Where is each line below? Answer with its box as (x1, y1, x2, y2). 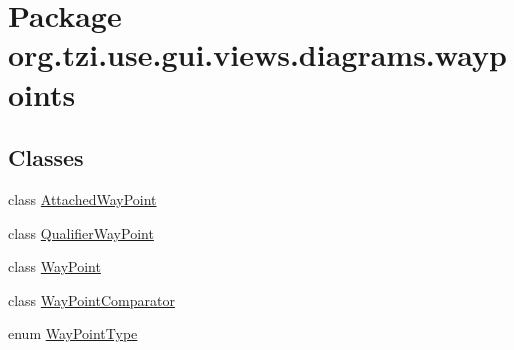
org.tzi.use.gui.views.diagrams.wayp (8, 34, 507, 75)
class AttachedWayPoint (8, 188, 157, 209)
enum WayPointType (8, 323, 138, 344)
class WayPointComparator (8, 289, 175, 310)
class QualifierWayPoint (8, 222, 154, 243)
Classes (8, 142, 84, 173)
